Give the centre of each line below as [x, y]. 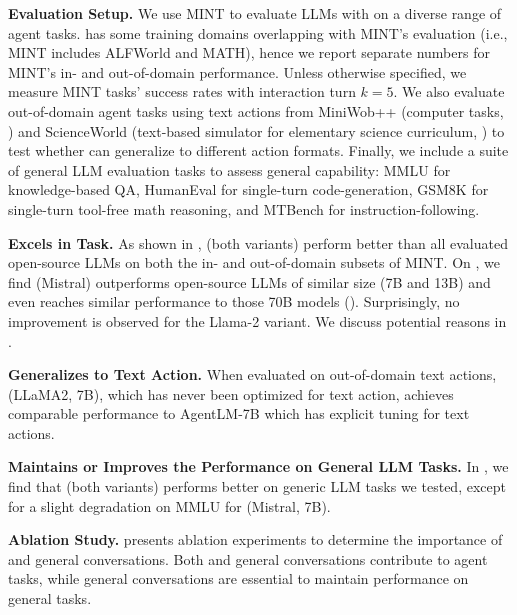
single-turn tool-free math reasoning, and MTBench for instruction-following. [244, 208]
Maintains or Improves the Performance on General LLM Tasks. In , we [258, 466]
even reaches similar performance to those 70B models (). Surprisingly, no [234, 301]
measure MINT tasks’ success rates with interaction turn [182, 91]
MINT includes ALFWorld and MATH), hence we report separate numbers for [249, 52]
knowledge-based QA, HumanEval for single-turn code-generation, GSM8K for [248, 189]
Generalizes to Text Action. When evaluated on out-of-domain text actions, [252, 374]
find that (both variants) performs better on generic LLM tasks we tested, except [257, 486]
